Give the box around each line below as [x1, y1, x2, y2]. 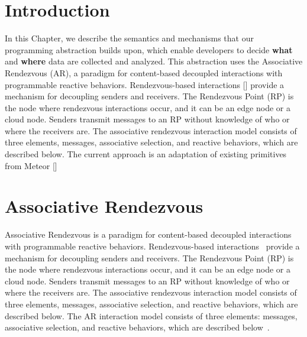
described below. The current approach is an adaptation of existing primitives [5, 148, 287, 160]
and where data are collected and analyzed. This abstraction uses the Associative [5, 55, 303, 67]
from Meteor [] [5, 159, 57, 171]
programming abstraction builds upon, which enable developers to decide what [5, 43, 293, 56]
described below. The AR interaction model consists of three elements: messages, [5, 309, 298, 322]
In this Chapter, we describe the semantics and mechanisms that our [5, 32, 254, 44]
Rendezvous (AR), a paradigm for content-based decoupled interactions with [5, 66, 283, 79]
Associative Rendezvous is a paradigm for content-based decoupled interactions [5, 228, 292, 241]
